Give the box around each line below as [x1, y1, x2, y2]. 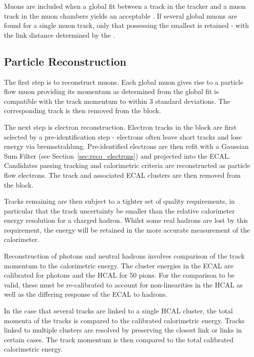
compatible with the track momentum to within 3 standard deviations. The [4, 95, 231, 106]
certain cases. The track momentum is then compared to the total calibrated [4, 334, 233, 344]
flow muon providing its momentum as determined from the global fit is [4, 86, 219, 96]
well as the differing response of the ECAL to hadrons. [4, 289, 168, 299]
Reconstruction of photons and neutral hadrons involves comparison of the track [4, 251, 245, 261]
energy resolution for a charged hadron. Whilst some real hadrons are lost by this [4, 215, 248, 225]
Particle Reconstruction [4, 53, 127, 69]
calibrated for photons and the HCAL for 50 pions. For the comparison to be [4, 270, 235, 280]
